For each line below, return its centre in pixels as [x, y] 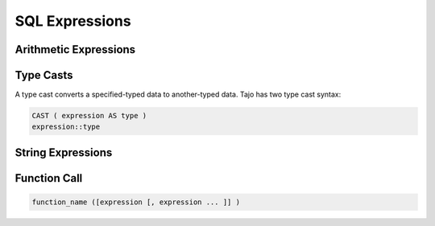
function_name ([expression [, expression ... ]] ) [136, 202]
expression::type [66, 127]
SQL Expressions [73, 21]
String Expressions [64, 152]
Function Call [49, 178]
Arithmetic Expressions [75, 49]
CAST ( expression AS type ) [89, 116]
